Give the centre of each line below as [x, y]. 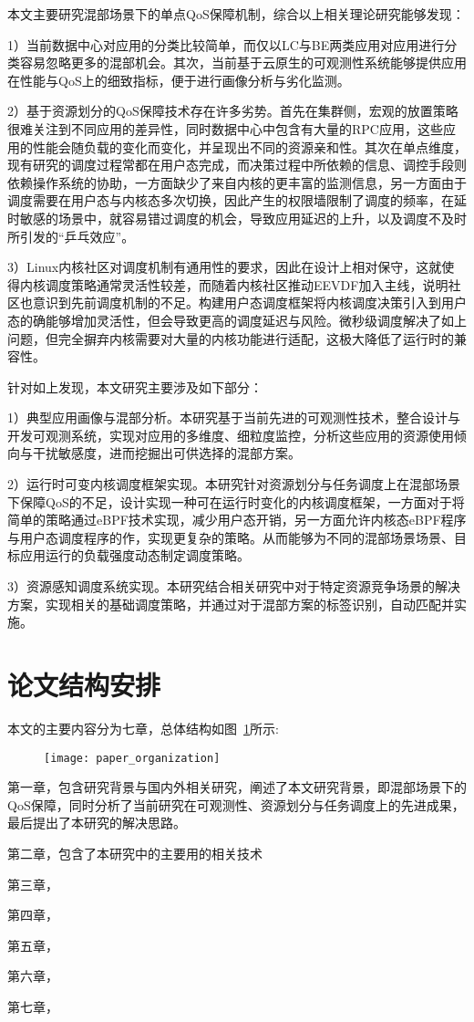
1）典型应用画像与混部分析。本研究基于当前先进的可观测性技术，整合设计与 [234, 417]
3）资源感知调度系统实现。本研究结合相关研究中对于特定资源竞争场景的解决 [234, 586]
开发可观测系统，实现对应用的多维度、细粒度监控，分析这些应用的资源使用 [231, 435]
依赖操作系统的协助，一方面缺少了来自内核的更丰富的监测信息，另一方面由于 [237, 182]
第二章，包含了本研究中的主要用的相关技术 [135, 853]
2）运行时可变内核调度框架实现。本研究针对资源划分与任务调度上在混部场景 [234, 484]
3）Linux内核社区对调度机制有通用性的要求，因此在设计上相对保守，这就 [225, 267]
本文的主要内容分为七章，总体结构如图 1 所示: [143, 728]
